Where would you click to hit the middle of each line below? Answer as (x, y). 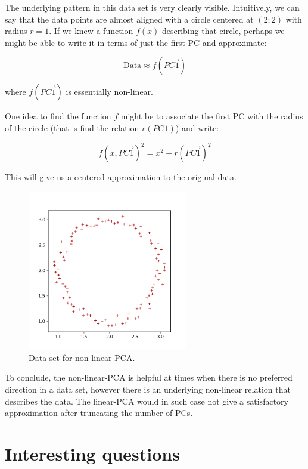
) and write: (197, 127)
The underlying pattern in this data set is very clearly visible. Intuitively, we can (152, 7)
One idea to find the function (58, 116)
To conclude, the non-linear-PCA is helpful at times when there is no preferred (149, 377)
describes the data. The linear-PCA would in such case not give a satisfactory (147, 401)
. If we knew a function (91, 31)
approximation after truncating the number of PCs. (99, 413)
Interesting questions (92, 453)
